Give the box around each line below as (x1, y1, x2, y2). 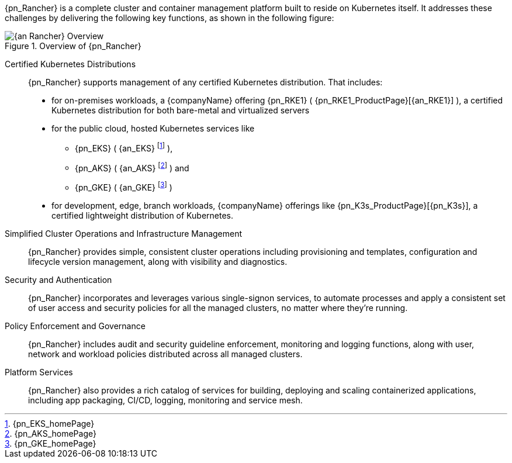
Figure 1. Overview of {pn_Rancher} (5, 41, 141, 51)
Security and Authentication (5, 274, 112, 285)
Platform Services (5, 367, 73, 377)
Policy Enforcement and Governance (5, 320, 146, 331)
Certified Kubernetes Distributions (5, 59, 136, 69)
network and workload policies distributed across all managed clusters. (28, 348, 303, 359)
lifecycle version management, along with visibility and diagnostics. (28, 256, 288, 267)
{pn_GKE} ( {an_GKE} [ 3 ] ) (75, 181, 172, 192)
